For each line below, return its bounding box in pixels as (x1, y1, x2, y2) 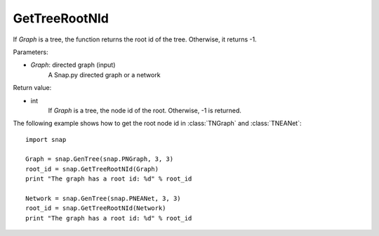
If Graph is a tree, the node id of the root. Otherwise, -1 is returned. (48, 106, 242, 114)
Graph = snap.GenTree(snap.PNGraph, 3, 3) (25, 155, 174, 163)
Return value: (13, 84, 52, 92)
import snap (25, 136, 67, 143)
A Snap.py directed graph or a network (48, 70, 161, 79)
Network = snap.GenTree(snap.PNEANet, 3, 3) (25, 195, 182, 203)
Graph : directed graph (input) (30, 60, 116, 70)
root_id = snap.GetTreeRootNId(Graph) (25, 165, 159, 173)
